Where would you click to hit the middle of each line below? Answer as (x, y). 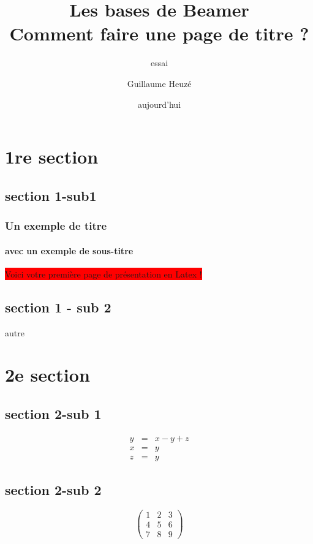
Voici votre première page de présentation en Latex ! (104, 274)
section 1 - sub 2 (58, 307)
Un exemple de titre (56, 225)
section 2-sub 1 (53, 413)
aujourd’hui (159, 104)
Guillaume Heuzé (159, 83)
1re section (52, 157)
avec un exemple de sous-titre (69, 250)
